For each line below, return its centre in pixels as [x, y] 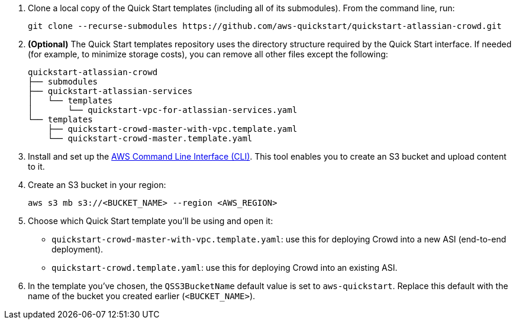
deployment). [78, 249]
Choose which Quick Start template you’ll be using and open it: [151, 221]
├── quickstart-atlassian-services [110, 91]
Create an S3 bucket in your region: [97, 185]
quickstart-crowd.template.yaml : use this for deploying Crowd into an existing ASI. [225, 268]
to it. [36, 166]
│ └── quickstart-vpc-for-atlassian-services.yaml [163, 110]
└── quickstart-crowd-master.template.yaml [150, 138]
